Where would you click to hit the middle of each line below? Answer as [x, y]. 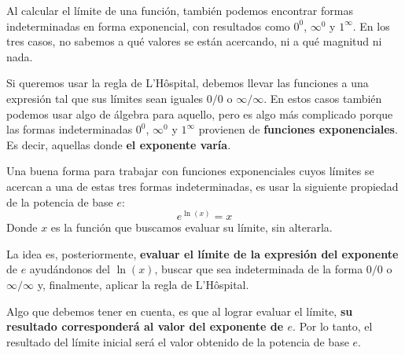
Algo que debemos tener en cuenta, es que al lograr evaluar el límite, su [180, 311]
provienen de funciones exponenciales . [298, 129]
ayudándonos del [70, 269]
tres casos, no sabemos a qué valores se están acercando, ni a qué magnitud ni [194, 41]
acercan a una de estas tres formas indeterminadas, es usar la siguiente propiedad [202, 186]
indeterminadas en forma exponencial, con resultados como [148, 26]
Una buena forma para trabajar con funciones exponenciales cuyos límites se [190, 171]
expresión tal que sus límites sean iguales [105, 98]
